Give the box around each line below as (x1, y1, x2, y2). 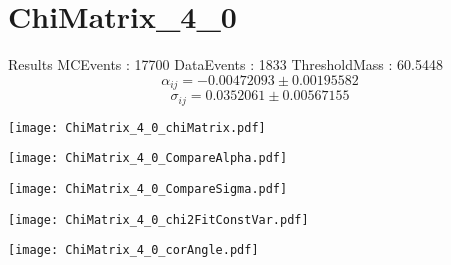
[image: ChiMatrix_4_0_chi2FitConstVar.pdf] (8, 212, 309, 227)
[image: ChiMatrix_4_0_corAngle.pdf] (8, 243, 259, 258)
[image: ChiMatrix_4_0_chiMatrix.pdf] (8, 120, 266, 135)
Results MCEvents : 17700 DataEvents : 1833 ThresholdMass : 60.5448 (8, 54, 443, 75)
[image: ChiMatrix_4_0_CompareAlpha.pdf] (8, 151, 288, 166)
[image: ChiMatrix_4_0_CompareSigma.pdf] (8, 181, 288, 196)
